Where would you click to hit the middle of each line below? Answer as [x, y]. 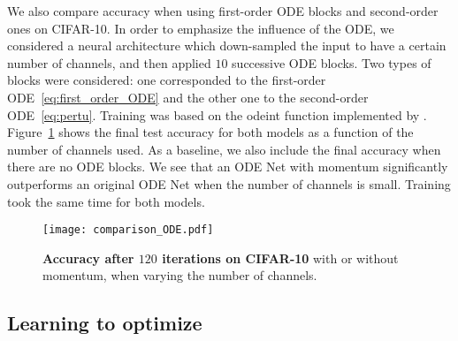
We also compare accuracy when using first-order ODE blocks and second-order [223, 11]
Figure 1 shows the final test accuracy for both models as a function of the [210, 132]
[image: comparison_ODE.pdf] [128, 230]
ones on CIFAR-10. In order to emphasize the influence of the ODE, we [201, 28]
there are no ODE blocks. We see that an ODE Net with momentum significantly [228, 167]
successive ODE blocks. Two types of [332, 62]
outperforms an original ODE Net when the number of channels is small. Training [229, 183]
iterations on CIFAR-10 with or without [280, 258]
